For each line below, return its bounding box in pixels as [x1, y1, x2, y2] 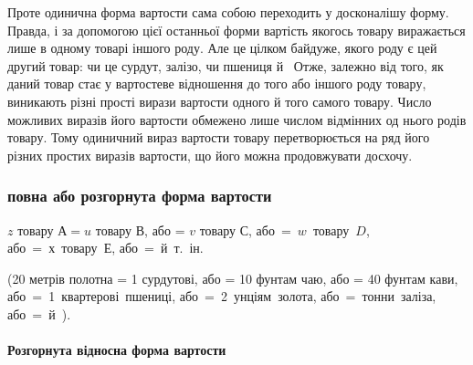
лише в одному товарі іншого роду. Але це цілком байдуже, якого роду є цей [7, 38, 437, 57]
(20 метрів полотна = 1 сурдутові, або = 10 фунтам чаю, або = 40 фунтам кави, [7, 268, 458, 287]
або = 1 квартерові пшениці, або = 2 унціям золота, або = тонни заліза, [7, 287, 436, 306]
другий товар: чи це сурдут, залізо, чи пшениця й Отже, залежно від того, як [7, 56, 444, 75]
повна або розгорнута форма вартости [7, 184, 272, 207]
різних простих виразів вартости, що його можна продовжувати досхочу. [7, 145, 413, 164]
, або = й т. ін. [111, 238, 204, 257]
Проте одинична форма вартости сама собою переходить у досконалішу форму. [7, 3, 449, 21]
